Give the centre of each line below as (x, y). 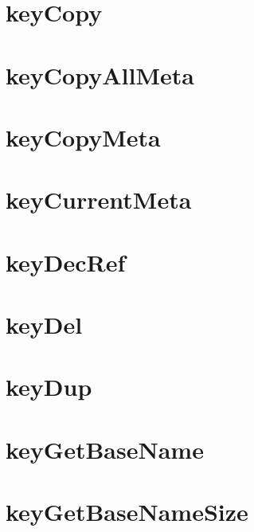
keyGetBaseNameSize (127, 512)
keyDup (49, 387)
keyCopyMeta (83, 137)
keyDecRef (66, 262)
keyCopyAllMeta (100, 74)
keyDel (44, 325)
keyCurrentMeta (99, 199)
